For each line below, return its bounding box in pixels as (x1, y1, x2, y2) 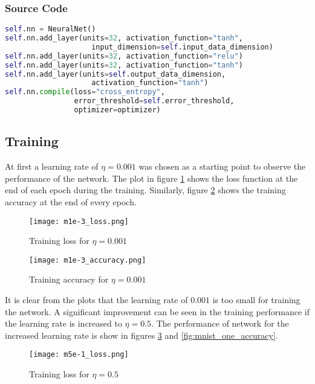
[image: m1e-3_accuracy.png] (29, 255, 146, 264)
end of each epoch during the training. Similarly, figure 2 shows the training (5, 184, 286, 196)
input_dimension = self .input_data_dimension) (91, 42, 273, 51)
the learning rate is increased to (5, 317, 122, 330)
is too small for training (212, 293, 300, 306)
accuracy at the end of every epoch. (5, 195, 137, 208)
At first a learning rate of (5, 160, 99, 173)
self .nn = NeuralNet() (5, 25, 96, 34)
